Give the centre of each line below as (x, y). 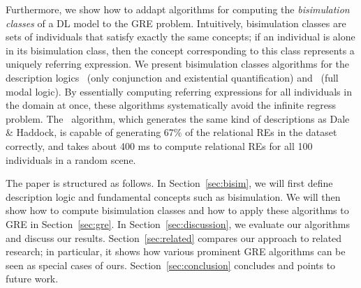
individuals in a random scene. (71, 159)
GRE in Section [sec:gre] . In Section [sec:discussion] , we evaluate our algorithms (178, 223)
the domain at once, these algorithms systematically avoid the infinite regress (171, 105)
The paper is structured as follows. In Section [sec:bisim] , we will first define (169, 183)
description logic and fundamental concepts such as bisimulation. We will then (173, 196)
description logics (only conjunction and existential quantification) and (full (172, 77)
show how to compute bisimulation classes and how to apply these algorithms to (177, 210)
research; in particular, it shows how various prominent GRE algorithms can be (176, 251)
